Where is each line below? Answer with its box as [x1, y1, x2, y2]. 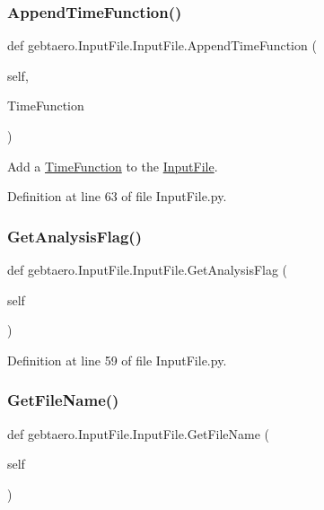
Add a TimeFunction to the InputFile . [7, 156, 218, 175]
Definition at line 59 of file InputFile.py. [7, 350, 227, 369]
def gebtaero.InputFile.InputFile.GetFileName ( [7, 424, 270, 443]
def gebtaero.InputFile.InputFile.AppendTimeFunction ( [7, 36, 317, 55]
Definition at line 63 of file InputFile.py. [7, 187, 227, 206]
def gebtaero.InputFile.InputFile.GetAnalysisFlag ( [7, 260, 288, 278]
